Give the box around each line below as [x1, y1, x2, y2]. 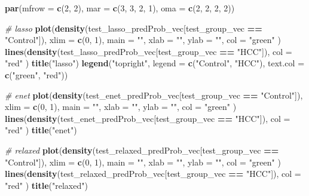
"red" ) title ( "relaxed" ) [5, 179, 88, 191]
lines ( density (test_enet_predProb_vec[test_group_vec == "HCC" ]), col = [5, 112, 290, 124]
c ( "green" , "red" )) [5, 68, 68, 81]
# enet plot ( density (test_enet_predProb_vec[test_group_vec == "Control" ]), [5, 88, 303, 101]
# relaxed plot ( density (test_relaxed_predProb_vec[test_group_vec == [5, 143, 279, 156]
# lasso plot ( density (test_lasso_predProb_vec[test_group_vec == [5, 22, 262, 34]
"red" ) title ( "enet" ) [5, 124, 77, 136]
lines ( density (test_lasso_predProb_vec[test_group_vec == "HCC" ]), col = [5, 45, 292, 57]
